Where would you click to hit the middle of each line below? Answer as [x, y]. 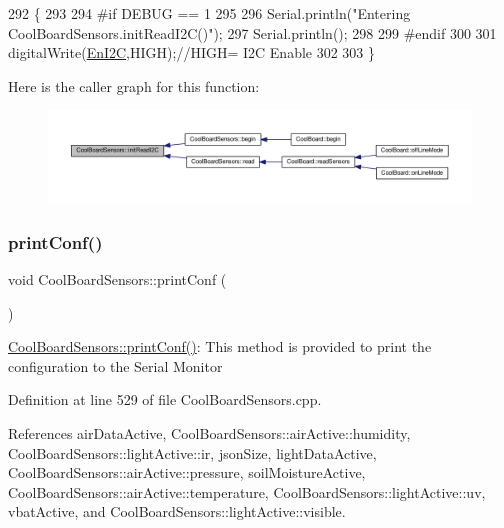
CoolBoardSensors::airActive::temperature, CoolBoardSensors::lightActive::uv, [247, 491]
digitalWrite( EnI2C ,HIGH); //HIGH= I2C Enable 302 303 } [192, 52]
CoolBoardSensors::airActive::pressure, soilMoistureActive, [187, 472]
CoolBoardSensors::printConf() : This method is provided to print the [220, 346]
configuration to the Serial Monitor [115, 365]
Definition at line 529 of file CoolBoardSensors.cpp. [165, 399]
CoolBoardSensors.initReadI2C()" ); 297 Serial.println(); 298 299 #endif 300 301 [252, 32]
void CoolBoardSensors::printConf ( [117, 278]
